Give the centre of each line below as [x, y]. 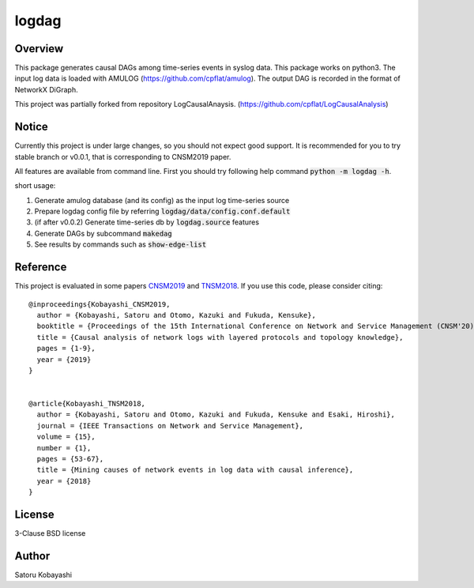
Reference [41, 268]
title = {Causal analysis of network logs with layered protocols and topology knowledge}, [220, 337]
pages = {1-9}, [66, 349]
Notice [32, 127]
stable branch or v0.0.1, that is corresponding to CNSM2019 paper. [123, 156]
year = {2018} [64, 481]
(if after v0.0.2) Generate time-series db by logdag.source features [147, 222]
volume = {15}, [66, 437]
